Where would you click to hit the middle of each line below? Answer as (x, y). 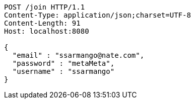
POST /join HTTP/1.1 (45, 7)
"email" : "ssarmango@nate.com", (78, 55)
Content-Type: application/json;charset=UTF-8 (97, 15)
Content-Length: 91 (42, 23)
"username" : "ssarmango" (63, 71)
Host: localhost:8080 (47, 31)
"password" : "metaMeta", (63, 63)
